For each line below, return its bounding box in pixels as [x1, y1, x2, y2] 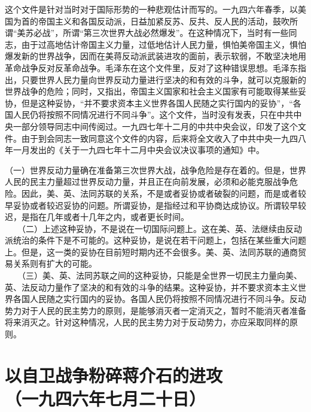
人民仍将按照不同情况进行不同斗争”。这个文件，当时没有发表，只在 [13, 108, 277, 121]
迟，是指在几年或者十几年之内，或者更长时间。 [5, 210, 189, 223]
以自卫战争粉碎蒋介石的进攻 [5, 362, 223, 387]
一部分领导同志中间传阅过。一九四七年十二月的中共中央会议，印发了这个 [13, 120, 298, 132]
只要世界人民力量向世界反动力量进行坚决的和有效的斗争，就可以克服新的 [21, 73, 306, 86]
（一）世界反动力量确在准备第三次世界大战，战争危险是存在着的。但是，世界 [5, 163, 306, 176]
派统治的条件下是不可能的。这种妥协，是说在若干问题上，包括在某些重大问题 [5, 234, 306, 246]
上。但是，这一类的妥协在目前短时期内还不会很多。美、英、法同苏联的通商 [5, 245, 298, 258]
